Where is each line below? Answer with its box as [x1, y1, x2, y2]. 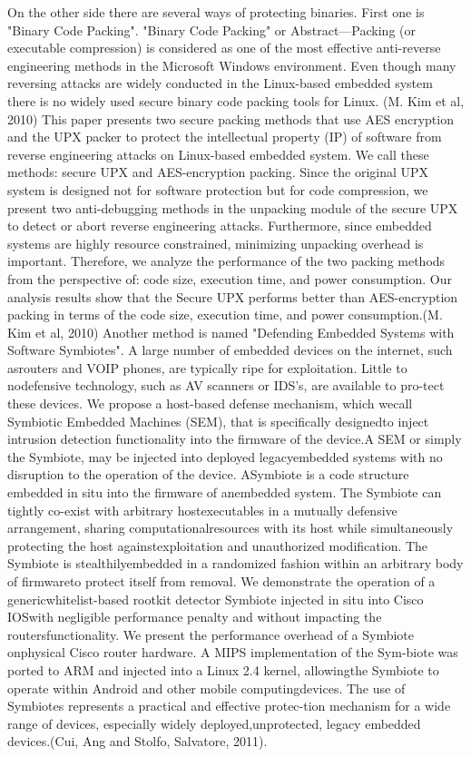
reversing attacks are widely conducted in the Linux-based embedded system [7, 74, 433, 93]
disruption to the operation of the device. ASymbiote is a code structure [7, 465, 409, 484]
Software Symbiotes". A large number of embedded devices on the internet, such [7, 340, 453, 359]
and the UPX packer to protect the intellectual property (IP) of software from [7, 127, 442, 146]
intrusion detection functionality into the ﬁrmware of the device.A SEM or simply [7, 429, 462, 448]
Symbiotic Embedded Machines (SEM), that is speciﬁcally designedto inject [7, 411, 429, 430]
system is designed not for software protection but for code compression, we [7, 180, 428, 199]
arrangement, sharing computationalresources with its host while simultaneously [7, 518, 454, 537]
